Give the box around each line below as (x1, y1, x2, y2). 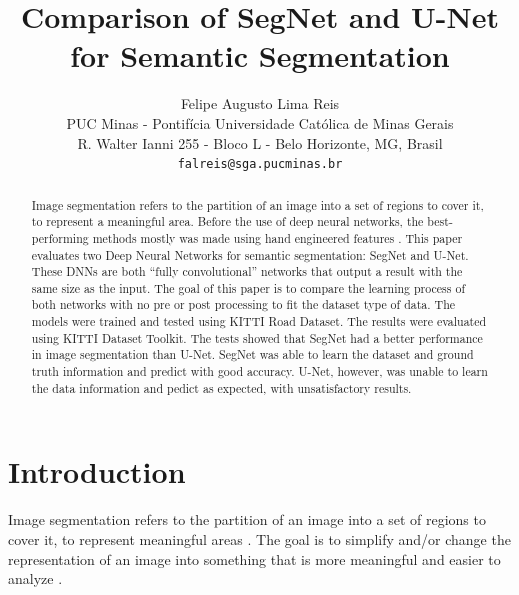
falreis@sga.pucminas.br (177, 157, 343, 172)
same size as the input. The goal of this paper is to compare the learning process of (31, 279, 466, 296)
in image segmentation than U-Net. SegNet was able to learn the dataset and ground (31, 346, 474, 363)
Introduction (8, 451, 186, 492)
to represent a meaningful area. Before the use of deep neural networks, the (31, 213, 424, 230)
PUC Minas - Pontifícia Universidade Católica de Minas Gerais (66, 112, 454, 133)
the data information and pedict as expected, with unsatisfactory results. (31, 379, 412, 396)
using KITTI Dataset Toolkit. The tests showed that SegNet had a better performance (31, 329, 483, 346)
